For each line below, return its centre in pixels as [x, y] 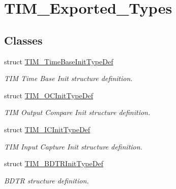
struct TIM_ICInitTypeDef [47, 129]
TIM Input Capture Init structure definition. [73, 146]
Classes [23, 40]
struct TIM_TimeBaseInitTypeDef [59, 61]
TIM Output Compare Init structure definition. [77, 112]
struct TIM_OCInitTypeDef [49, 95]
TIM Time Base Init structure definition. [68, 78]
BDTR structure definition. [47, 180]
